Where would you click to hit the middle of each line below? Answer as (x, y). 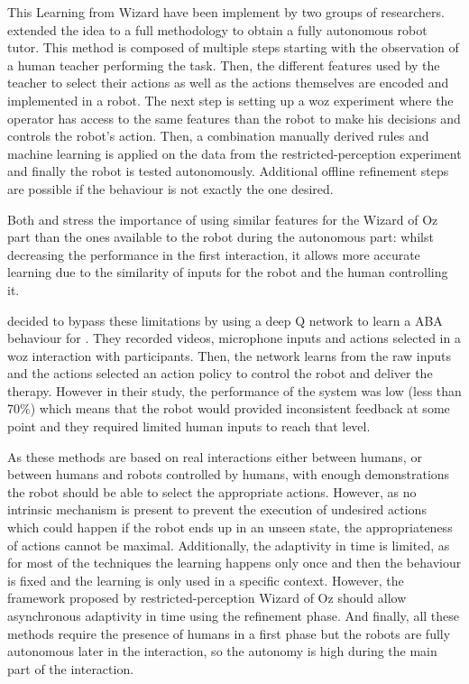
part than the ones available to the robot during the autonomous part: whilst (221, 237)
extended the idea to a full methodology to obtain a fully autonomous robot (217, 29)
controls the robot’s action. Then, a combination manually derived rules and (218, 136)
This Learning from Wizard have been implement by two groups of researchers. (226, 12)
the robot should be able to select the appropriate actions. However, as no (212, 491)
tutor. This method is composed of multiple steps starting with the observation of (233, 47)
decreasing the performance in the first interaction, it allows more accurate (214, 254)
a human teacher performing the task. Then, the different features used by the (224, 65)
